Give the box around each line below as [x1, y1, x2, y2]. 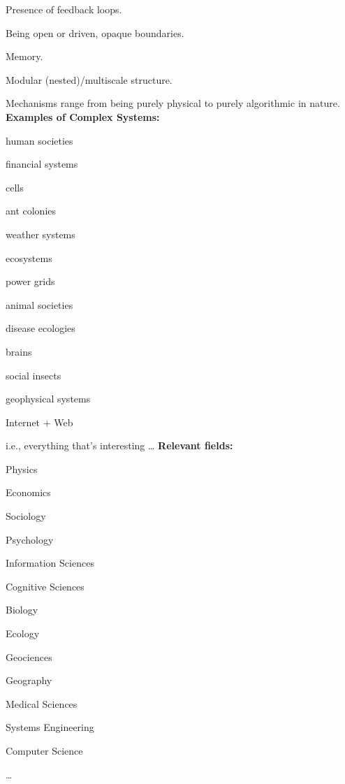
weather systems [6, 226, 75, 241]
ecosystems [6, 250, 52, 265]
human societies [6, 133, 73, 147]
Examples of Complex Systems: [6, 109, 160, 124]
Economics [6, 485, 51, 500]
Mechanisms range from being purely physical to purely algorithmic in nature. [6, 96, 340, 110]
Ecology [6, 626, 40, 641]
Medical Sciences [6, 696, 78, 711]
